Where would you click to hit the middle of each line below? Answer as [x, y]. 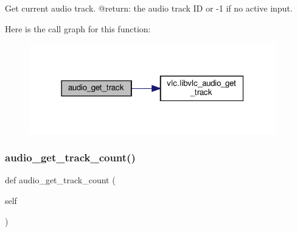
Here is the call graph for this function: [78, 28]
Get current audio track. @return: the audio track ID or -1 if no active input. [149, 8]
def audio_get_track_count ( [60, 180]
